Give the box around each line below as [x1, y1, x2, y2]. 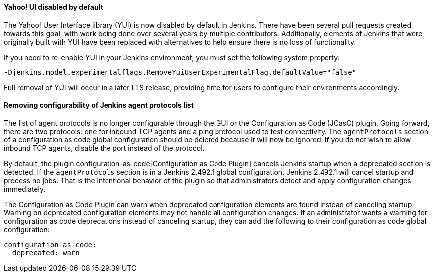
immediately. [4, 184, 46, 193]
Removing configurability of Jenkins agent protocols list [4, 101, 194, 110]
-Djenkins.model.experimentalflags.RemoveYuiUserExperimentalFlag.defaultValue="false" [4, 68, 357, 76]
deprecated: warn [12, 248, 80, 257]
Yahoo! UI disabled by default [4, 3, 103, 11]
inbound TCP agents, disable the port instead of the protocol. [4, 143, 205, 152]
